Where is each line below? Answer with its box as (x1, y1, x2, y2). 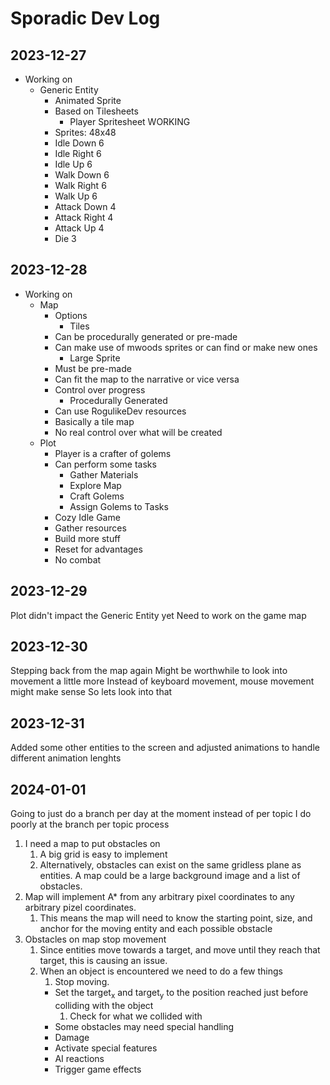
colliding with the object (54, 999, 154, 1011)
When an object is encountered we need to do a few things (39, 965, 284, 977)
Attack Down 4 (54, 201, 117, 212)
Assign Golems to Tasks (69, 500, 169, 512)
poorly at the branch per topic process (10, 818, 170, 831)
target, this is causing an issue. (39, 955, 168, 967)
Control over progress (54, 383, 146, 396)
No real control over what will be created (54, 426, 223, 438)
